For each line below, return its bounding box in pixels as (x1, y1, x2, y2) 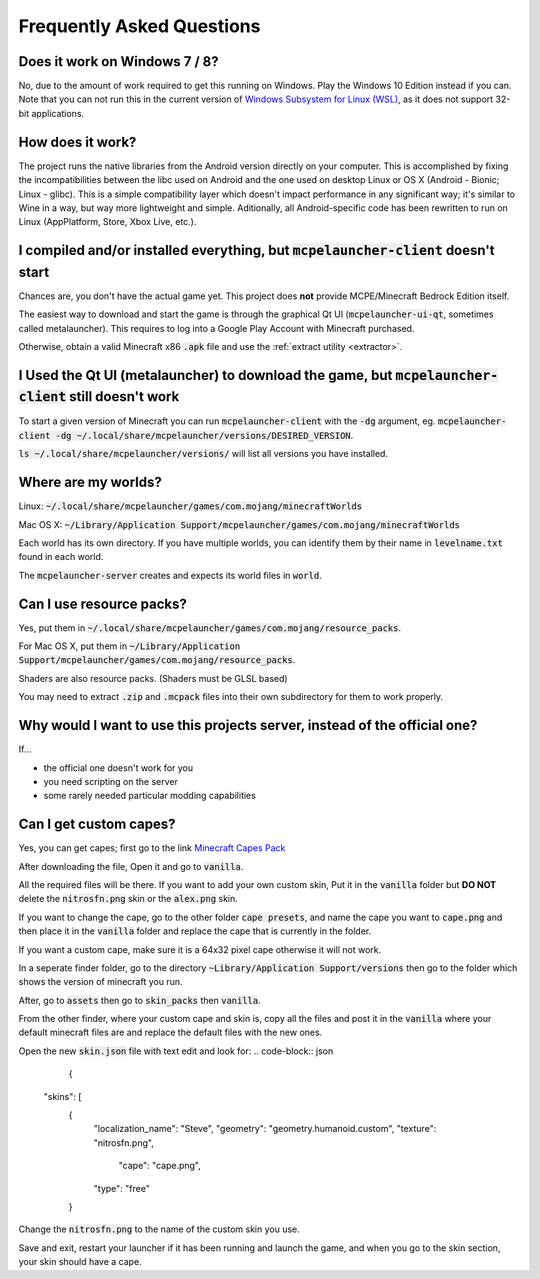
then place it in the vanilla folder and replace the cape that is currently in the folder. (18, 925, 372, 937)
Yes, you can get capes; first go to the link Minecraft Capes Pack (18, 842, 286, 854)
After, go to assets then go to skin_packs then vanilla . (18, 994, 262, 1006)
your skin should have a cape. (18, 1256, 142, 1268)
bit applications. (18, 107, 85, 119)
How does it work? (18, 133, 137, 150)
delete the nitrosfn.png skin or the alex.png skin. (18, 893, 239, 905)
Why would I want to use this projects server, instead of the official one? (18, 717, 478, 734)
